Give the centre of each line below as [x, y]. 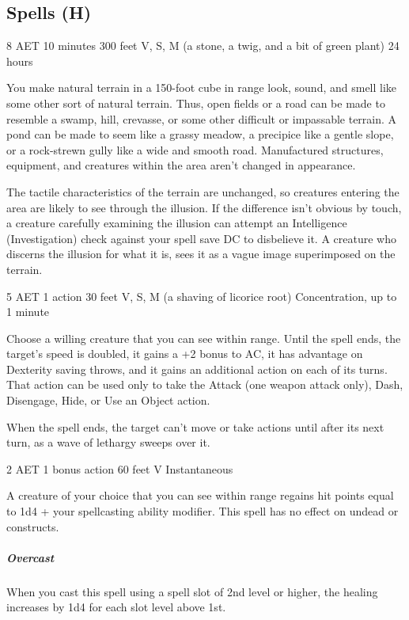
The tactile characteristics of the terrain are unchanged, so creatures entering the [203, 191]
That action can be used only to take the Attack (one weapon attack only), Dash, [205, 384]
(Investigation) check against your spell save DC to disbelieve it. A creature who [201, 238]
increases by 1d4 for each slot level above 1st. [116, 607]
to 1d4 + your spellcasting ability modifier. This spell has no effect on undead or [203, 511]
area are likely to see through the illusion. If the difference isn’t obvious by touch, [204, 207]
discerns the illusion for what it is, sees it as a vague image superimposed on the [201, 254]
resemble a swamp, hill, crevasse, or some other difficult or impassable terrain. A [202, 118]
